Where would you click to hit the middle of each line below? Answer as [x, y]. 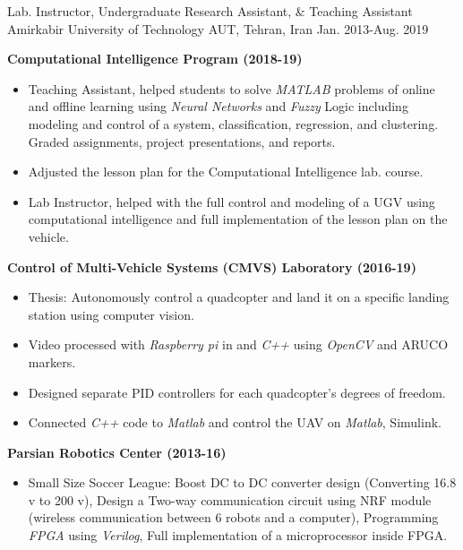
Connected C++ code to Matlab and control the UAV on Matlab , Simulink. [235, 422]
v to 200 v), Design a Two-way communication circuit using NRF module [230, 499]
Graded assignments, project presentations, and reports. [182, 141]
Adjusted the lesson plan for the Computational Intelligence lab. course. [226, 172]
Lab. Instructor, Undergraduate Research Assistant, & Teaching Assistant [210, 11]
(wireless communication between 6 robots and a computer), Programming [233, 517]
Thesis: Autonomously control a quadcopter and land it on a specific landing [239, 297]
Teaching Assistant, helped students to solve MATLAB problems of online [231, 88]
